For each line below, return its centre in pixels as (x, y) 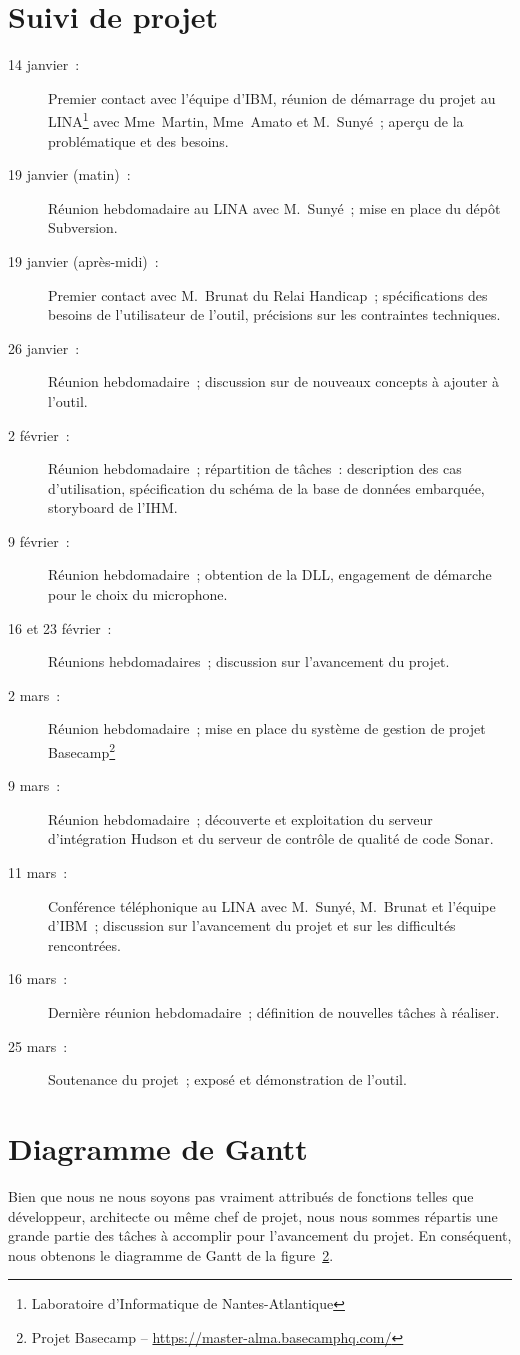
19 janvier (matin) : (69, 174)
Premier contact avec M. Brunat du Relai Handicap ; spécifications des (268, 294)
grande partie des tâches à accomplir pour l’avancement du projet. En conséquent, (260, 1235)
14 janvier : (44, 64)
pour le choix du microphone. (138, 594)
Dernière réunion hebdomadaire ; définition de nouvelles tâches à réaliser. (274, 1012)
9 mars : (34, 785)
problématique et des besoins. (138, 140)
